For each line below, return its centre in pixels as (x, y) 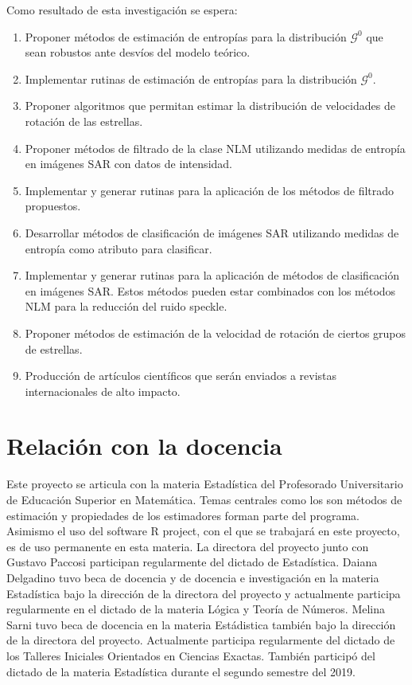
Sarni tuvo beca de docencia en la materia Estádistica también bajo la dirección (201, 624)
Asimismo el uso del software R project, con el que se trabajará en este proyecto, (203, 531)
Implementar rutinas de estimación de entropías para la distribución (191, 78)
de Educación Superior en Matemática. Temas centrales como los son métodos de (204, 499)
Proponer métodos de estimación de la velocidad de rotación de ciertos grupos (216, 333)
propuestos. (53, 206)
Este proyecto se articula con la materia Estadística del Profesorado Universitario (205, 484)
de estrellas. (54, 348)
